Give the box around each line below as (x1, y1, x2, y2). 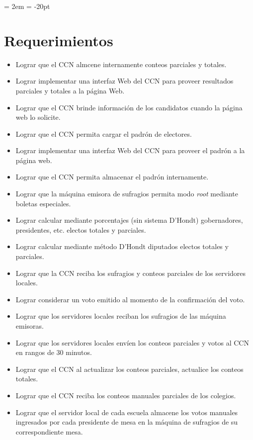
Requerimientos (4, 30, 113, 50)
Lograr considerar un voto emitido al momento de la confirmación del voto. (15, 294, 245, 304)
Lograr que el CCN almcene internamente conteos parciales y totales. (15, 59, 227, 69)
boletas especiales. (15, 198, 71, 208)
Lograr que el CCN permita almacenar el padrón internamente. (15, 172, 209, 182)
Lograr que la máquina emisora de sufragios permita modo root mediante (15, 188, 238, 199)
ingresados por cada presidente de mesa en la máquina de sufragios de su (15, 417, 238, 427)
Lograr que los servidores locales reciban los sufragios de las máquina (15, 311, 226, 321)
